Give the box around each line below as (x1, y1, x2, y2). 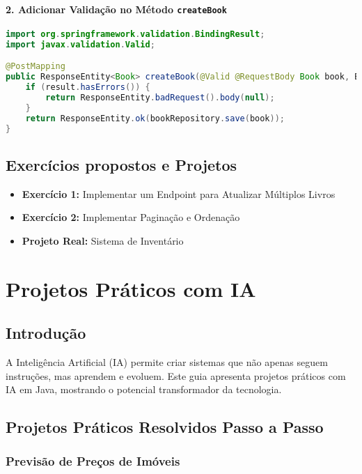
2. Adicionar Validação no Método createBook (6, 1, 227, 16)
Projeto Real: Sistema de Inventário (22, 233, 184, 247)
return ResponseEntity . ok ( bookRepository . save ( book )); (25, 113, 285, 123)
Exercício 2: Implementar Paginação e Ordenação (22, 210, 240, 224)
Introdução (6, 322, 86, 344)
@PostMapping (6, 61, 65, 72)
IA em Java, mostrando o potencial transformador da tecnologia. (6, 382, 282, 397)
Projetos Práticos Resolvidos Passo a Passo (6, 416, 324, 438)
